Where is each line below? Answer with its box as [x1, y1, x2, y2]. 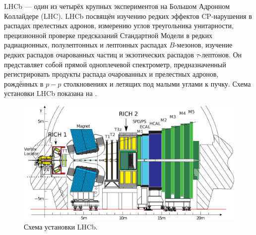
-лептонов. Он [199, 49, 242, 59]
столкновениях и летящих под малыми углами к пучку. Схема [63, 78, 251, 89]
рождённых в [4, 78, 44, 89]
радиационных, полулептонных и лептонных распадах [4, 40, 167, 50]
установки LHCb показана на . [4, 88, 97, 98]
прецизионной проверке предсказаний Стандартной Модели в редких [4, 30, 212, 40]
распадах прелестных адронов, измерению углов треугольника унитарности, [4, 20, 234, 31]
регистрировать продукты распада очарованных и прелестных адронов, [4, 69, 219, 79]
